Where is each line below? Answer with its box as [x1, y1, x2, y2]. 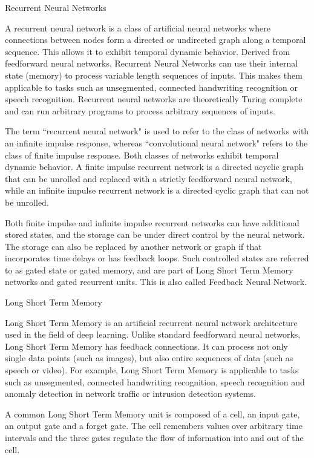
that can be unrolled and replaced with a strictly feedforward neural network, [5, 172, 292, 185]
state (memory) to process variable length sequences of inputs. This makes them [5, 68, 303, 81]
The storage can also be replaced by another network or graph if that [5, 240, 262, 252]
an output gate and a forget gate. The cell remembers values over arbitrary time [5, 419, 303, 432]
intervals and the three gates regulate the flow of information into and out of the [5, 431, 304, 443]
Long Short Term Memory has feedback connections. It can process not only [5, 339, 288, 352]
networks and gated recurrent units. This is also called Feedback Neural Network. [5, 275, 307, 288]
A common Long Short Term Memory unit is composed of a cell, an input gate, [5, 407, 300, 420]
